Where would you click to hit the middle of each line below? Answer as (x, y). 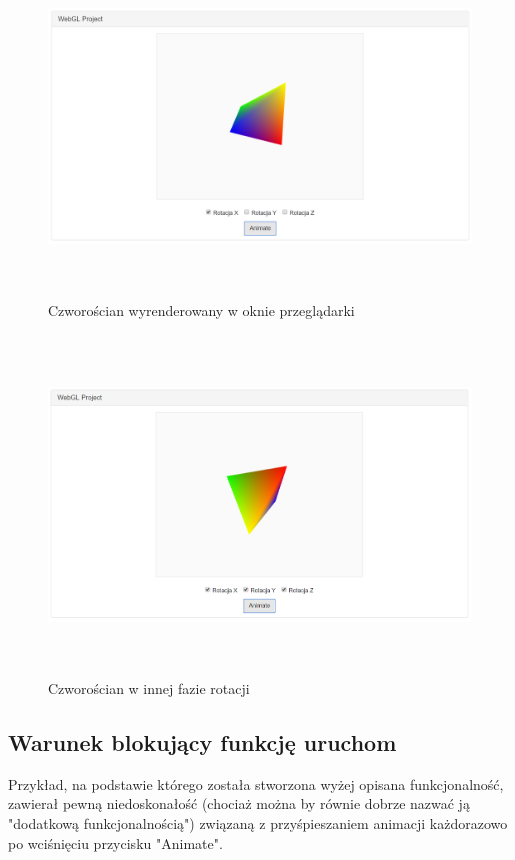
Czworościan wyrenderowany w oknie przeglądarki (201, 309)
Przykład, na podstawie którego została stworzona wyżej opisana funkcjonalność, (256, 783)
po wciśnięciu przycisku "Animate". (115, 842)
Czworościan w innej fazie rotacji (149, 688)
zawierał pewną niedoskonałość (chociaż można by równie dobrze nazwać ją (239, 803)
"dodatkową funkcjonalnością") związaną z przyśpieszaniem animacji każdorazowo (258, 823)
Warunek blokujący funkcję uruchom (202, 742)
